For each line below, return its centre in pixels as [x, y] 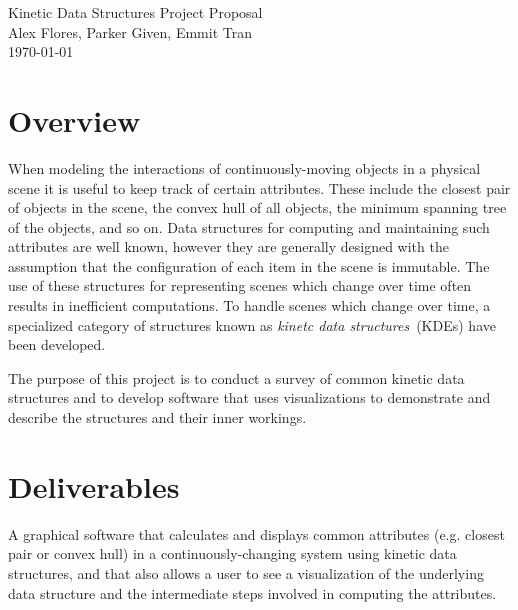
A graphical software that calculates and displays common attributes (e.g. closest [256, 533]
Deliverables [94, 485]
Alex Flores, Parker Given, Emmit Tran [130, 31]
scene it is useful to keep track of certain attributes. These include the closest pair [259, 187]
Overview [74, 119]
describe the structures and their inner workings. [157, 417]
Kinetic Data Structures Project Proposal [135, 12]
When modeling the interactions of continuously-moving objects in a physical [244, 167]
